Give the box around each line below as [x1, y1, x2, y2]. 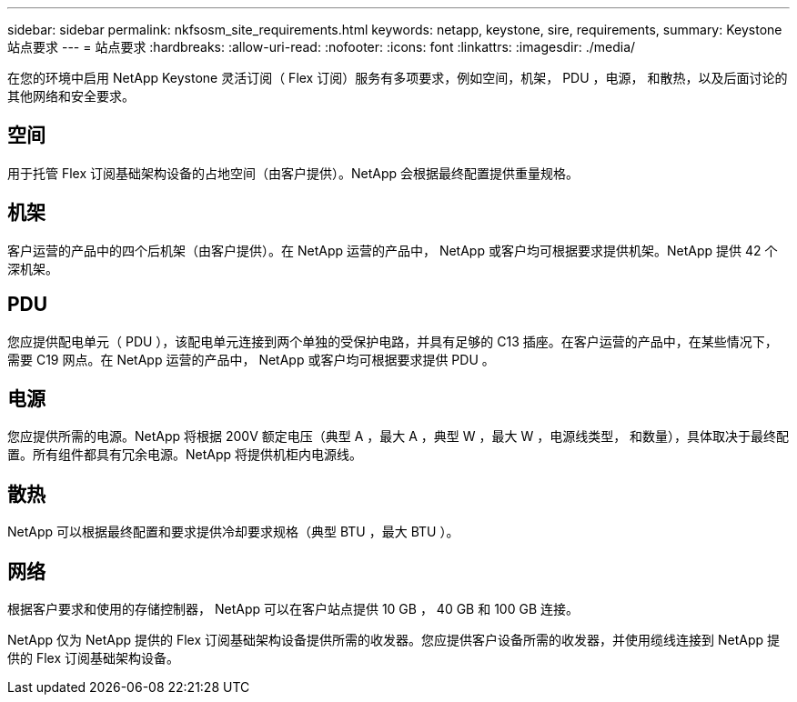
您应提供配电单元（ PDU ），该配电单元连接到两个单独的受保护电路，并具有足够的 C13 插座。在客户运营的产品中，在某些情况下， [7, 333, 778, 349]
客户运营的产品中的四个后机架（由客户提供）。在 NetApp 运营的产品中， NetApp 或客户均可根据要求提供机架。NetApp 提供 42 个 [7, 242, 778, 258]
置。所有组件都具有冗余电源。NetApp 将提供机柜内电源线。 [7, 446, 363, 463]
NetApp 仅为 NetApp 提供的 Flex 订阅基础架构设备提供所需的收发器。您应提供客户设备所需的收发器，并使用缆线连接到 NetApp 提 [7, 632, 780, 648]
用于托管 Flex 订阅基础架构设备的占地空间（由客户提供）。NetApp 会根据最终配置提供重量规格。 [7, 165, 580, 181]
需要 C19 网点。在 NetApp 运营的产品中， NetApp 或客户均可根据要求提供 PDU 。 [7, 351, 495, 367]
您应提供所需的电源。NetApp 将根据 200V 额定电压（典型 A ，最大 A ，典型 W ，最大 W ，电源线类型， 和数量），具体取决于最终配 [7, 428, 790, 445]
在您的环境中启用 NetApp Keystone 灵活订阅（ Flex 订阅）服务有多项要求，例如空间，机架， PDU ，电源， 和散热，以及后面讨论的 [7, 70, 788, 85]
